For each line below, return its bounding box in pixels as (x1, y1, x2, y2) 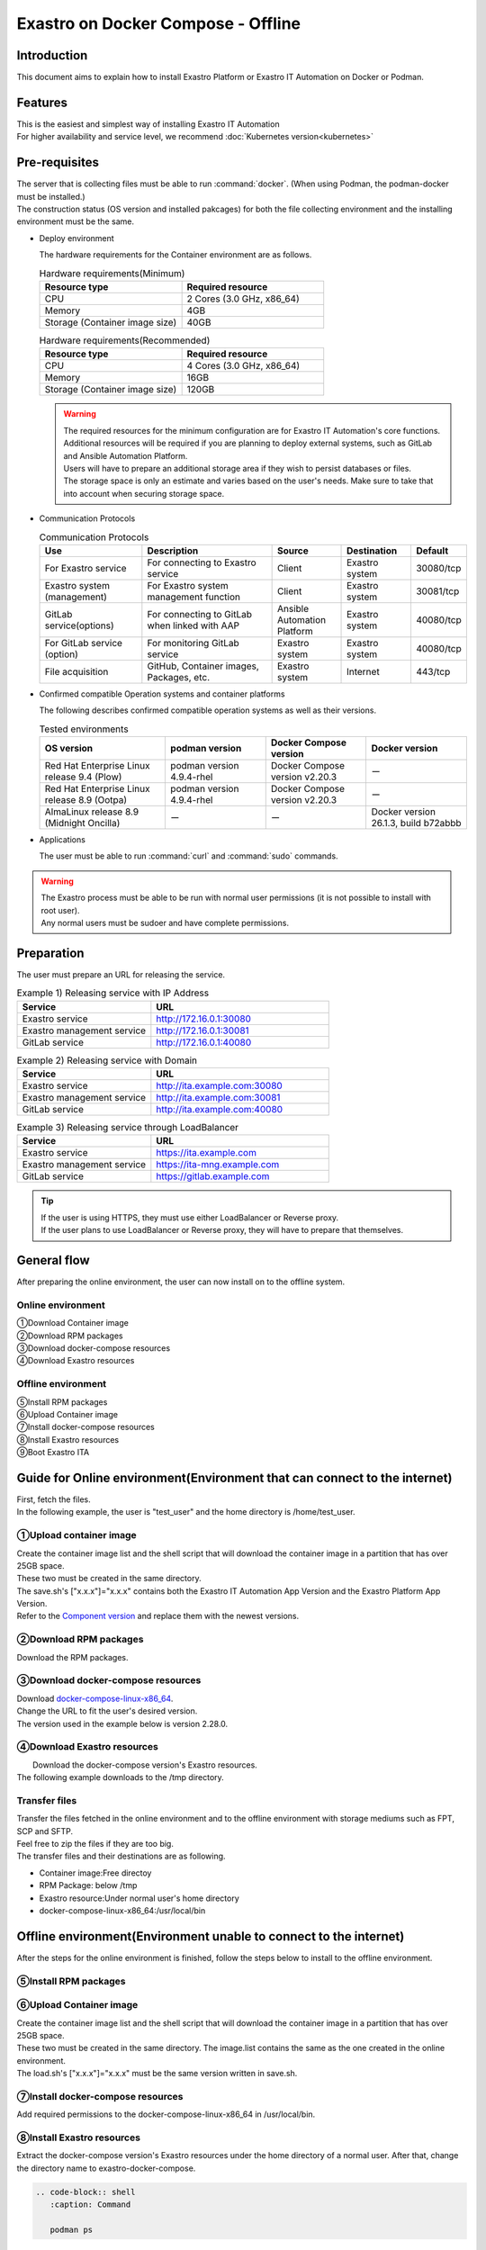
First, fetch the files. (16, 1494, 91, 1505)
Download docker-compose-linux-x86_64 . (16, 1693, 174, 1704)
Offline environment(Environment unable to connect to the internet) (16, 1929, 405, 1944)
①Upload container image (16, 1529, 137, 1542)
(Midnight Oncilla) (44, 817, 121, 830)
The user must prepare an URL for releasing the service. (16, 968, 225, 980)
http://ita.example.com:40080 (156, 1103, 283, 1116)
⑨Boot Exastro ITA (16, 1447, 90, 1458)
